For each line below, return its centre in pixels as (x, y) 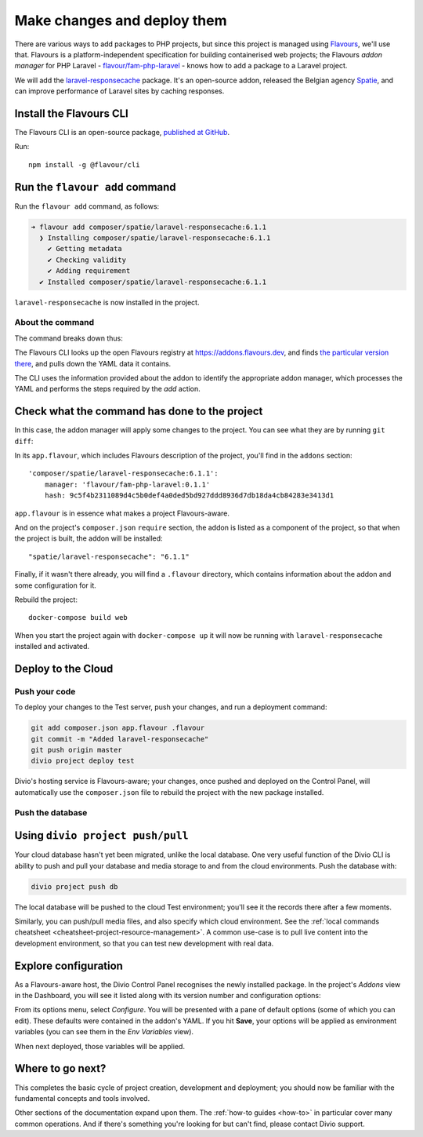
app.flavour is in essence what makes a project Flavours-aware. (122, 513)
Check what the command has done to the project (139, 412)
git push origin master (77, 750)
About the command (54, 323)
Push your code (45, 691)
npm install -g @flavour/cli (84, 164)
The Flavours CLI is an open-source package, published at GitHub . (122, 133)
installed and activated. (52, 647)
